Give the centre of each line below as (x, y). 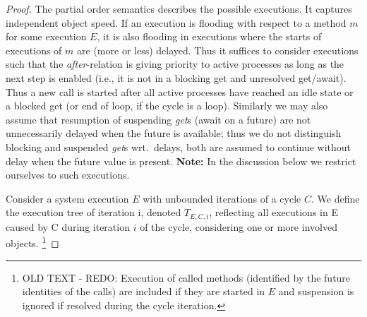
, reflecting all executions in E (273, 212)
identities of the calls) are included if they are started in (144, 291)
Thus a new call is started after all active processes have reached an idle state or (180, 91)
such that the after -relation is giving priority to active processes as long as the (175, 64)
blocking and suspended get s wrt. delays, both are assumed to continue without (179, 146)
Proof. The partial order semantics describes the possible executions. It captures (179, 8)
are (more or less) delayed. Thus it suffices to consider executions (218, 50)
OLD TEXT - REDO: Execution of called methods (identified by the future (186, 277)
